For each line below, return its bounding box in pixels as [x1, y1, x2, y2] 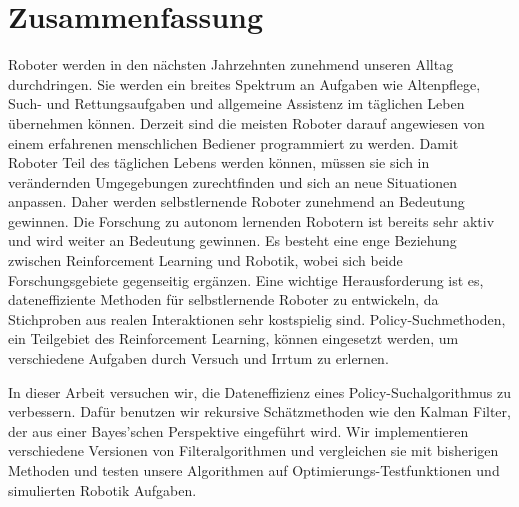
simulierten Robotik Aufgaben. [8, 479, 197, 500]
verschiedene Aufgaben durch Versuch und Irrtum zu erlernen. [8, 348, 389, 369]
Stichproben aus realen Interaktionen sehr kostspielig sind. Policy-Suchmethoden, [8, 308, 506, 329]
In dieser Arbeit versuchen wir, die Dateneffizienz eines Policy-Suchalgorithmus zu [8, 381, 511, 402]
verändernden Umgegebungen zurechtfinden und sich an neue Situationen [8, 171, 458, 192]
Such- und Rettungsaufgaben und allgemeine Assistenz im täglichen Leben [8, 93, 465, 114]
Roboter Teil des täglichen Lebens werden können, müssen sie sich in [8, 152, 430, 173]
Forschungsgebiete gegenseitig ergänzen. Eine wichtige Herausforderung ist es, [8, 269, 484, 290]
